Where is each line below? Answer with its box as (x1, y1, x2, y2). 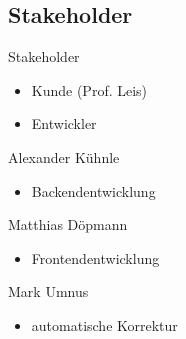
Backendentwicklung (31, 180, 156, 201)
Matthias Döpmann (8, 214, 128, 235)
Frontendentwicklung (31, 247, 160, 268)
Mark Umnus (8, 281, 89, 302)
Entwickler (31, 113, 97, 134)
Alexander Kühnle (8, 146, 120, 167)
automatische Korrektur (31, 314, 178, 335)
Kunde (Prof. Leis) (31, 79, 148, 100)
